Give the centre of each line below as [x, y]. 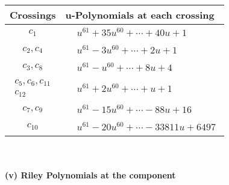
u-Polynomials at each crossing [140, 15]
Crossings [33, 15]
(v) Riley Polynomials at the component [90, 175]
